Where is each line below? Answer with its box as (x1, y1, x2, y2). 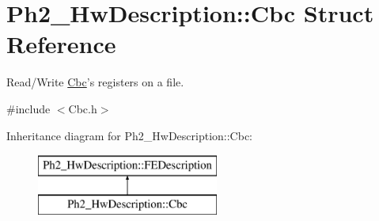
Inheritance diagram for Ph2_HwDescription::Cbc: (6, 127, 252, 143)
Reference (6, 28, 116, 60)
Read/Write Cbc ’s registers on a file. (6, 74, 184, 90)
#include (6, 100, 51, 116)
